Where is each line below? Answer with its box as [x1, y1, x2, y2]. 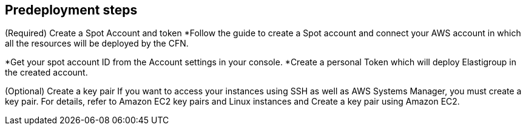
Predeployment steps [5, 2, 138, 18]
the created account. [5, 67, 88, 78]
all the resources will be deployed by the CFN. [5, 38, 189, 49]
